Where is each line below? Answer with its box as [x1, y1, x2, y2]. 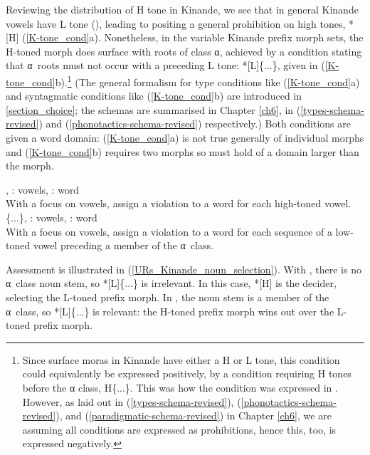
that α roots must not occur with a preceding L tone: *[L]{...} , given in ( [6, 58, 325, 73]
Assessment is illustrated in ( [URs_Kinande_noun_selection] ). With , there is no [6, 261, 361, 276]
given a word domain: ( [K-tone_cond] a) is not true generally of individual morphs [6, 130, 364, 145]
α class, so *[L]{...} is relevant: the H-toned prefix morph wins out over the [6, 303, 334, 318]
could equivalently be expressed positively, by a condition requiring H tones [22, 366, 351, 381]
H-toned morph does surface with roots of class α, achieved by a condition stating [6, 43, 362, 58]
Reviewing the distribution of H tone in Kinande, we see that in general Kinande [6, 2, 359, 16]
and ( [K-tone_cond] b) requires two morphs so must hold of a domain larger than [6, 144, 359, 159]
